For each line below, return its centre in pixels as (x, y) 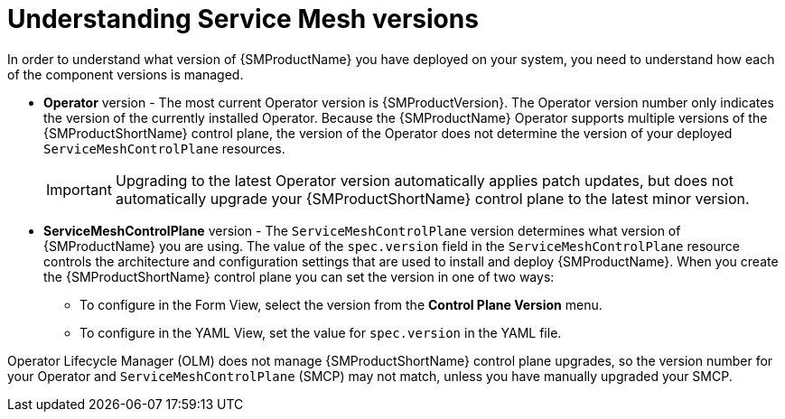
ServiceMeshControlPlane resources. (164, 148)
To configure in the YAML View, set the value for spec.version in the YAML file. (321, 332)
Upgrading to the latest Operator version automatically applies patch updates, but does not (425, 180)
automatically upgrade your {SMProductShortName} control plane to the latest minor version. (432, 198)
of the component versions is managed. (126, 74)
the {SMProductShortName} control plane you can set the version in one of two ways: (299, 276)
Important (79, 189)
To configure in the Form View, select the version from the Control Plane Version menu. (341, 304)
